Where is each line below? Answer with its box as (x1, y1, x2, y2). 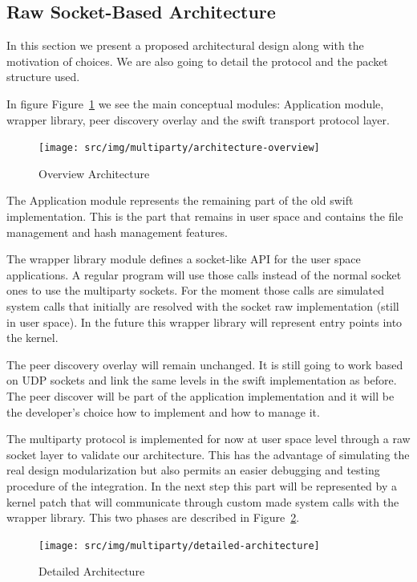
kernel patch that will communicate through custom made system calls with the (6, 493, 399, 510)
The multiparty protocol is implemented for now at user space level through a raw (6, 430, 411, 447)
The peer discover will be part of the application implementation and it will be (6, 387, 395, 404)
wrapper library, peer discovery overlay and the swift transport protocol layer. (6, 111, 390, 128)
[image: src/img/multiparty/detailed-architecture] (38, 539, 320, 551)
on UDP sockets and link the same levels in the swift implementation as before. (6, 372, 397, 389)
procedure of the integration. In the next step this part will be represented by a (6, 477, 397, 494)
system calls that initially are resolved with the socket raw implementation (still (6, 297, 399, 314)
